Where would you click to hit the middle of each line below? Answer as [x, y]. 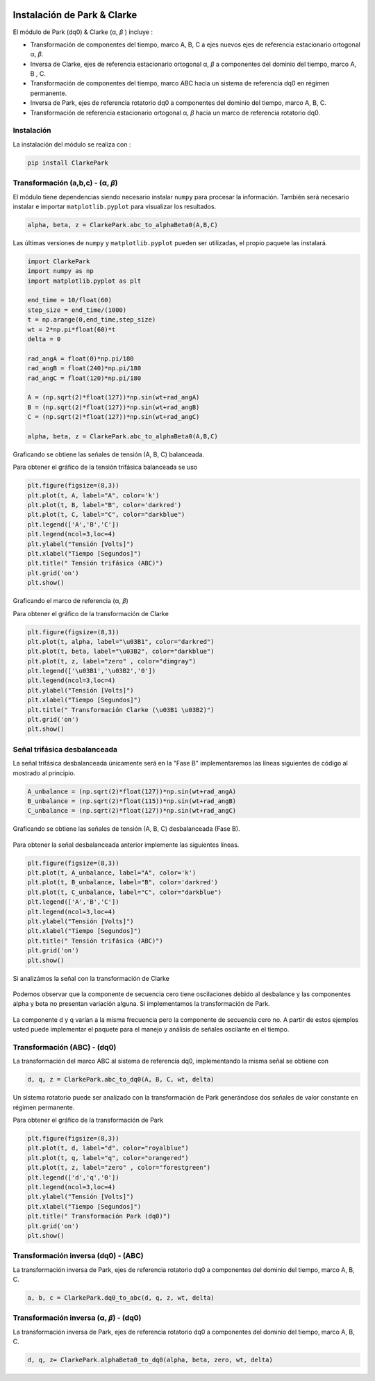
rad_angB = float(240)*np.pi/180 [84, 369]
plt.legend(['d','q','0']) [73, 1177]
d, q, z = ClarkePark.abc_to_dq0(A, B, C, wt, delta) [121, 1080]
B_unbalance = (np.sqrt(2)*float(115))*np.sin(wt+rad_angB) [132, 801]
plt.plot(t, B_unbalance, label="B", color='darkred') [123, 883]
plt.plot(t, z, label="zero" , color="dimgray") [112, 661]
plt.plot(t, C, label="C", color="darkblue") [106, 515]
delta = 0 [44, 339]
